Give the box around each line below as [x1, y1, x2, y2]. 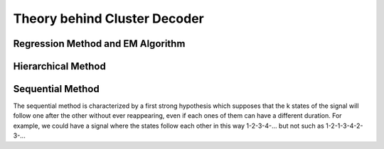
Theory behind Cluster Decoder [13, 11, 204, 26]
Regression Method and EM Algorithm [13, 38, 186, 50]
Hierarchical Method [13, 60, 106, 72]
